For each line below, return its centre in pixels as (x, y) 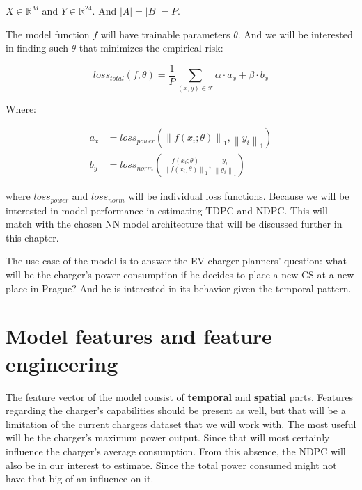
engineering (62, 363)
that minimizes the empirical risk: (151, 48)
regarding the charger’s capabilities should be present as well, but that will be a (176, 410)
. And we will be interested (295, 34)
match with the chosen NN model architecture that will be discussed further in (174, 224)
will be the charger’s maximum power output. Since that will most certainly (168, 437)
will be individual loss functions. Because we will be (239, 196)
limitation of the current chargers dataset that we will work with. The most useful (181, 424)
